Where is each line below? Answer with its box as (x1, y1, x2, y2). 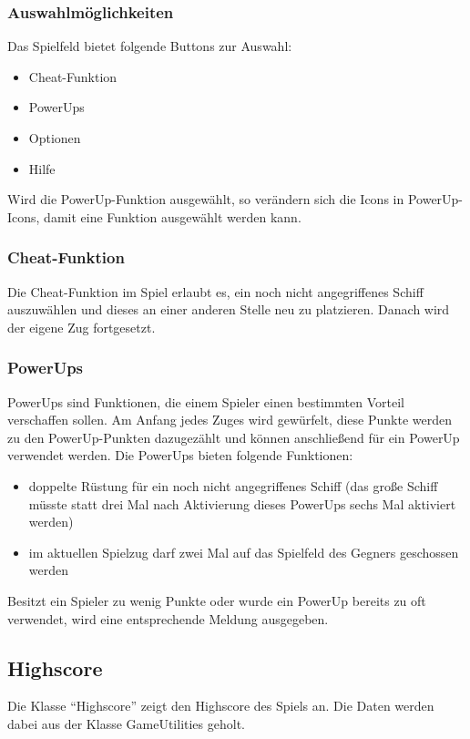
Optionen (28, 128, 81, 147)
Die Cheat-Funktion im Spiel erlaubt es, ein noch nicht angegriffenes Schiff (7, 282, 424, 301)
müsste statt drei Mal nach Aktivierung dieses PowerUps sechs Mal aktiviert (28, 494, 456, 513)
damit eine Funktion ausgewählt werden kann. (44, 207, 301, 226)
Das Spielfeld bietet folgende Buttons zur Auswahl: (7, 36, 292, 56)
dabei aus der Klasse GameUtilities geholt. (7, 713, 245, 733)
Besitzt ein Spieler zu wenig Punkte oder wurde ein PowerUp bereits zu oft (7, 590, 426, 610)
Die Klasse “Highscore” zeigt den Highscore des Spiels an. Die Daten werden (7, 696, 434, 715)
